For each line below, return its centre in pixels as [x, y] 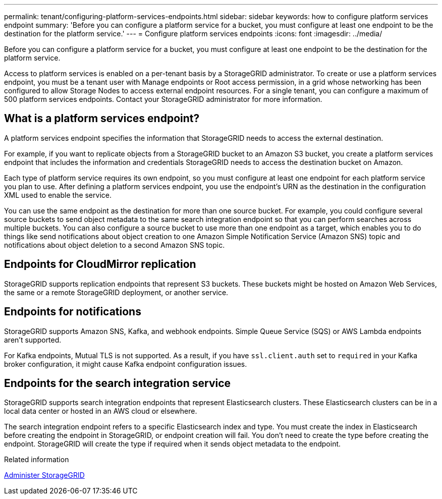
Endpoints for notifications [73, 312]
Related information [37, 460]
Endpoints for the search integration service [118, 383]
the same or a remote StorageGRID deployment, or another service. [116, 292]
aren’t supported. [33, 340]
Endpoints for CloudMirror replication [100, 264]
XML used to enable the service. [58, 195]
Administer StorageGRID [44, 475]
